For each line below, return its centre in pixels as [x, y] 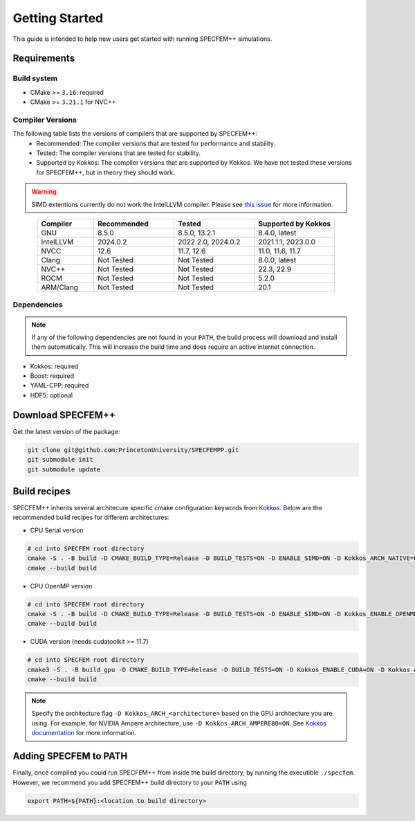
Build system [35, 78]
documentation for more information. [84, 733]
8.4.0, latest [277, 233]
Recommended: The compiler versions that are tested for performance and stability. [156, 143]
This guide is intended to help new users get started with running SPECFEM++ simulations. [142, 39]
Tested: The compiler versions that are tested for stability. [118, 153]
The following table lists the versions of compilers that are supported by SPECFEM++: [135, 134]
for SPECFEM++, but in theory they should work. [106, 172]
